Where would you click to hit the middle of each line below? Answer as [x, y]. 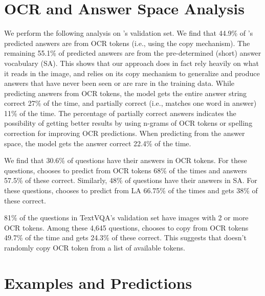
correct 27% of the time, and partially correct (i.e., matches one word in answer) [130, 103]
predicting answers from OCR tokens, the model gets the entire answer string [126, 93]
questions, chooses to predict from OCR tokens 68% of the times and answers [126, 170]
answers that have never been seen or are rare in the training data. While [119, 83]
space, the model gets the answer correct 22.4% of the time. [98, 143]
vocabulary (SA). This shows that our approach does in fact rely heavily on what [131, 63]
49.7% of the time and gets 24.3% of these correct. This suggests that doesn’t [125, 237]
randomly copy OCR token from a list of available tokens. [95, 247]
